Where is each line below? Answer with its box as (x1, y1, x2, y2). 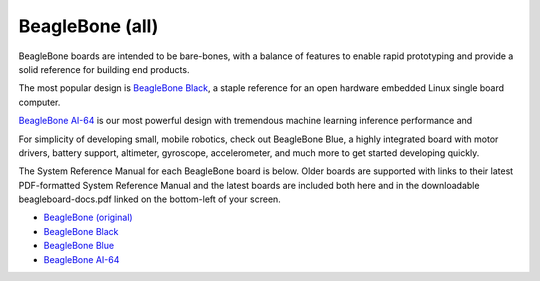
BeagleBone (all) (18, 15, 159, 37)
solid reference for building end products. (18, 63, 190, 75)
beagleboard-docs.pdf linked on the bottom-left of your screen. (18, 193, 282, 205)
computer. (18, 96, 61, 108)
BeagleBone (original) (43, 211, 134, 224)
